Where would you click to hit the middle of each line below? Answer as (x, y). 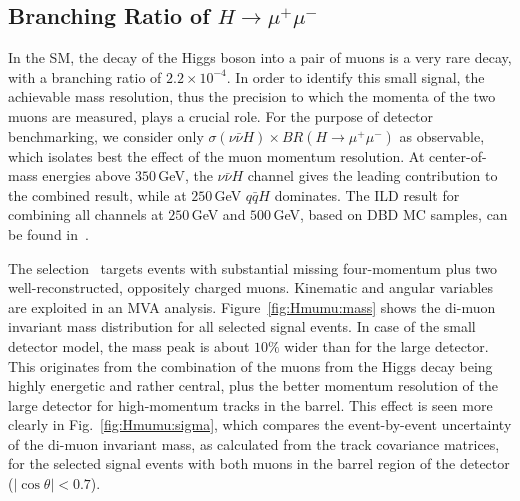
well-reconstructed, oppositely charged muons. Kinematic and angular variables (251, 287)
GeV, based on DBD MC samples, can (390, 214)
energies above (86, 175)
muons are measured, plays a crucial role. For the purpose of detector (221, 115)
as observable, (442, 135)
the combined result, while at (97, 194)
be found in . (48, 233)
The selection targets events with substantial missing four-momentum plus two (253, 267)
